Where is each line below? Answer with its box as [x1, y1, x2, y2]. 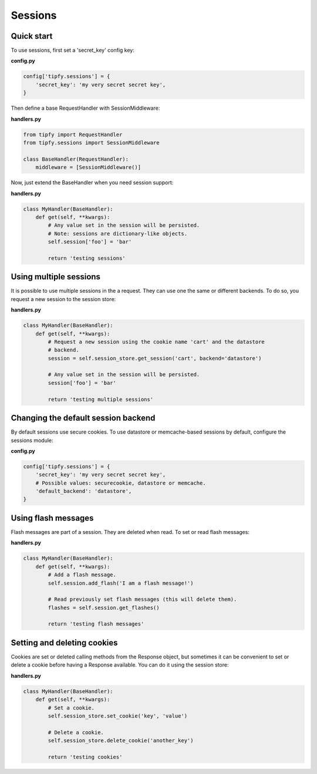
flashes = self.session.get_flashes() [48, 604, 160, 611]
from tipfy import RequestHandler [23, 131, 123, 138]
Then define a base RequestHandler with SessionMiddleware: [11, 104, 160, 111]
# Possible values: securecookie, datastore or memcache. [35, 479, 206, 486]
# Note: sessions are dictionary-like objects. [48, 230, 188, 237]
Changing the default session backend [11, 413, 156, 423]
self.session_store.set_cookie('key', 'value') [48, 712, 188, 719]
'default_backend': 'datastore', [35, 488, 132, 495]
